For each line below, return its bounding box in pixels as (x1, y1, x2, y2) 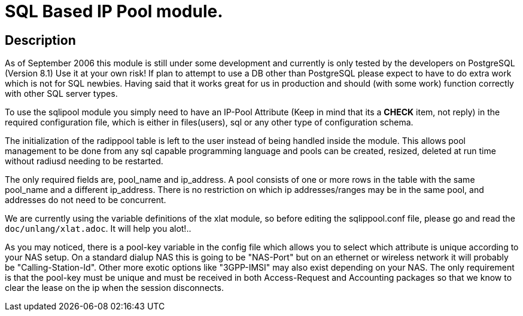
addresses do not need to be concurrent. (5, 195, 166, 205)
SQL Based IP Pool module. (5, 1, 223, 22)
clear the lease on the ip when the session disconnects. (5, 283, 224, 293)
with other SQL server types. (5, 88, 118, 99)
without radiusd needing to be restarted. (5, 156, 163, 167)
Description (5, 32, 76, 48)
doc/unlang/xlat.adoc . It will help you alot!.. (5, 223, 191, 234)
